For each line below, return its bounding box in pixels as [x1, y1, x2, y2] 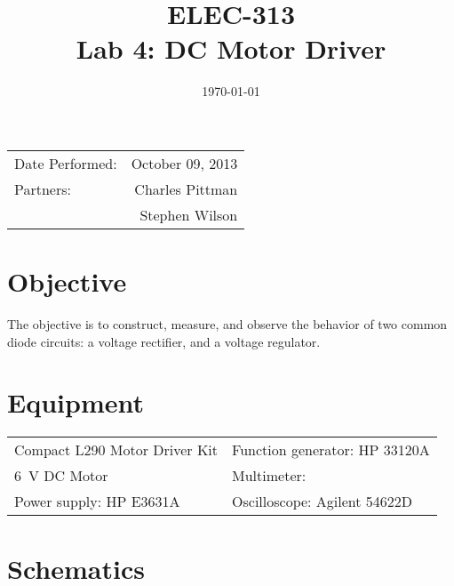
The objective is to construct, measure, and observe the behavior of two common [7, 315, 448, 333]
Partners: [14, 178, 71, 199]
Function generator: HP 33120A [232, 439, 430, 461]
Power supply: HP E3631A [14, 491, 180, 512]
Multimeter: [232, 465, 307, 486]
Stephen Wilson [139, 204, 238, 225]
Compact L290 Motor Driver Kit [14, 439, 219, 461]
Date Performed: [14, 152, 117, 173]
